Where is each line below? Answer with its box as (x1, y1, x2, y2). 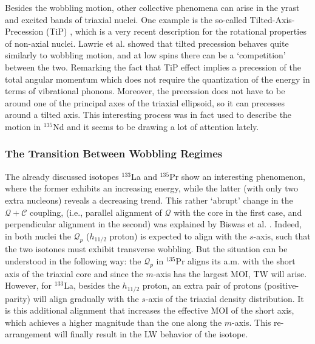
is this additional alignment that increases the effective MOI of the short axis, (5, 304, 294, 317)
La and (131, 170, 157, 182)
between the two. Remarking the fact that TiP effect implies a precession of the (5, 60, 301, 73)
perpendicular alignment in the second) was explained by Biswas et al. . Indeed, (5, 218, 302, 230)
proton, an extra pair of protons (142, 279, 262, 292)
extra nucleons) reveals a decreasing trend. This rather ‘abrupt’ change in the (5, 193, 293, 206)
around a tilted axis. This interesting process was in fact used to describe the (5, 108, 292, 121)
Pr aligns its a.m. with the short (175, 254, 296, 267)
